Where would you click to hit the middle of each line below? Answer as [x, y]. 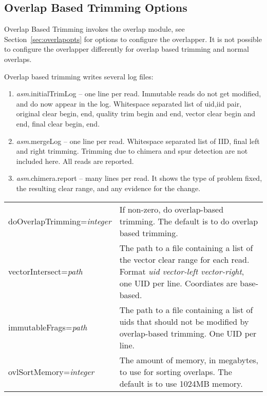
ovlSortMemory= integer [51, 371]
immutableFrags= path [48, 327]
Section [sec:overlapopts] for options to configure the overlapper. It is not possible [133, 39]
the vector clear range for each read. [184, 259]
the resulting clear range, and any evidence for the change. [108, 188]
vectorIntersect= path [45, 271]
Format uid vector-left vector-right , [182, 271]
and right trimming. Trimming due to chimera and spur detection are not [132, 151]
